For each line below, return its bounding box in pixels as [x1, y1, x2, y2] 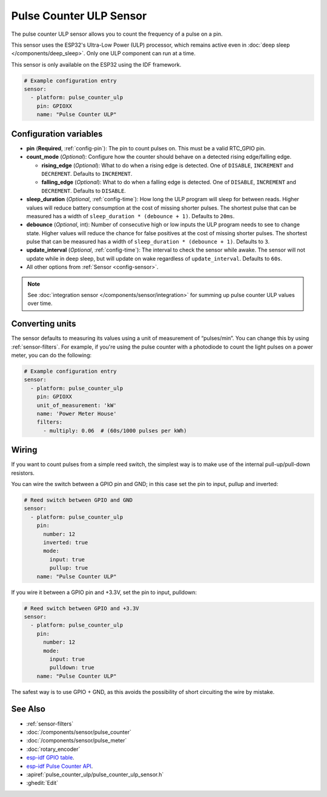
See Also [11, 704, 45, 715]
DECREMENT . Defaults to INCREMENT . [41, 170, 133, 177]
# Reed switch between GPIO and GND [24, 497, 133, 504]
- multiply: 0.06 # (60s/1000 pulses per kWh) [43, 427, 187, 434]
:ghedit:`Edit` [26, 779, 59, 787]
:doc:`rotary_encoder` [26, 745, 81, 753]
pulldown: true [49, 664, 95, 671]
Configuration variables [11, 128, 103, 139]
